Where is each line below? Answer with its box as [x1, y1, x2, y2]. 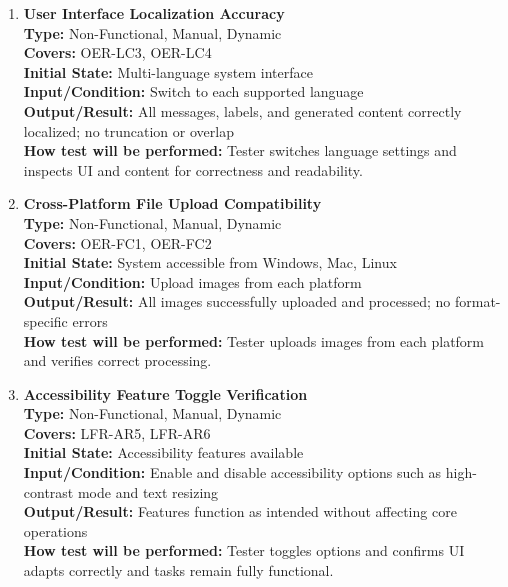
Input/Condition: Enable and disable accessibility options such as [23, 462, 442, 483]
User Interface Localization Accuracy [23, 3, 285, 23]
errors [72, 310, 108, 331]
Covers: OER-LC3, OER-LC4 [23, 42, 212, 63]
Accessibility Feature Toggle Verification [23, 383, 308, 404]
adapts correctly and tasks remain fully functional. [23, 560, 334, 581]
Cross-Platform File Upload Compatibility [23, 193, 322, 214]
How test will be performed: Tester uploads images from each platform [23, 330, 485, 351]
